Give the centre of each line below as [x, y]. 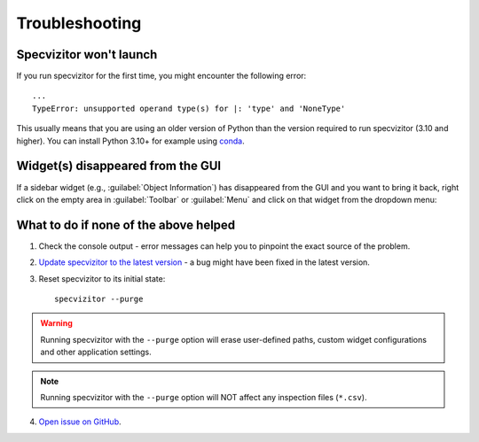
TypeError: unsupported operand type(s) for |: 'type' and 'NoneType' [189, 108]
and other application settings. [96, 352]
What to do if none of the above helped [126, 225]
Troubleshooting [79, 23]
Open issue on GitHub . [80, 422]
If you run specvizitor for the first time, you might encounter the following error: [161, 76]
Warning [56, 323]
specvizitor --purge [99, 299]
